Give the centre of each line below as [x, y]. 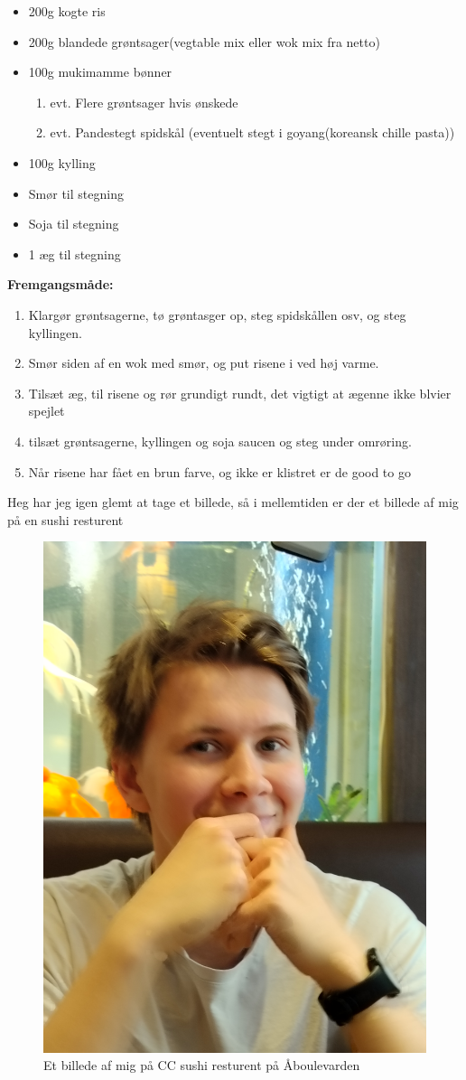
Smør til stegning [76, 193]
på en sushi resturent [65, 519]
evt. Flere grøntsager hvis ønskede [144, 102]
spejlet [47, 411]
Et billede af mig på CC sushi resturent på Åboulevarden [202, 1065]
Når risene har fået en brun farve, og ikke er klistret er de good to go [219, 471]
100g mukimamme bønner [100, 72]
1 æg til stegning [75, 254]
